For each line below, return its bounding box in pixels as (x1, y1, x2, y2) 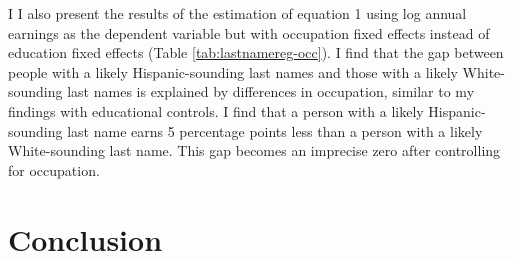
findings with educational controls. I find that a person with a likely (8, 100, 424, 121)
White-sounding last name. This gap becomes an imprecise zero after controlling (8, 140, 501, 161)
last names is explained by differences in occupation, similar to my (67, 81, 475, 102)
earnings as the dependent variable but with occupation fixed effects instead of (8, 22, 490, 43)
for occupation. (8, 159, 100, 180)
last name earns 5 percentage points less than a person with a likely (67, 120, 483, 141)
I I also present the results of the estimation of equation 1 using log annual (8, 3, 467, 23)
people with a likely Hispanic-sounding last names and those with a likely (8, 61, 458, 82)
